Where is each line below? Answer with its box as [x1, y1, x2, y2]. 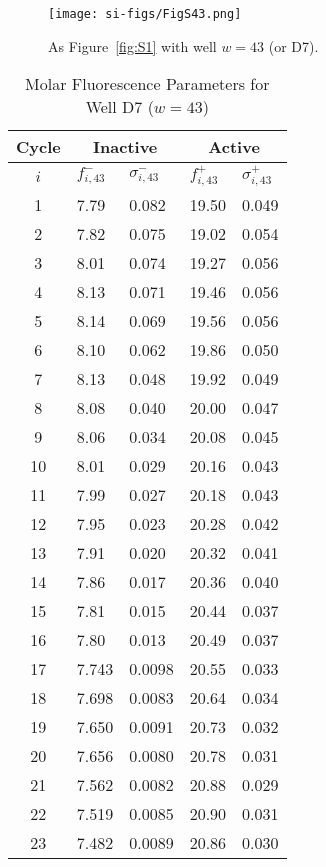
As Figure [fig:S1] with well [48, 35, 217, 56]
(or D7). [268, 35, 319, 56]
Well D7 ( [85, 95, 154, 119]
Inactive [93, 135, 158, 159]
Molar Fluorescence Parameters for [25, 72, 270, 96]
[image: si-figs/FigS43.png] [48, 7, 242, 21]
